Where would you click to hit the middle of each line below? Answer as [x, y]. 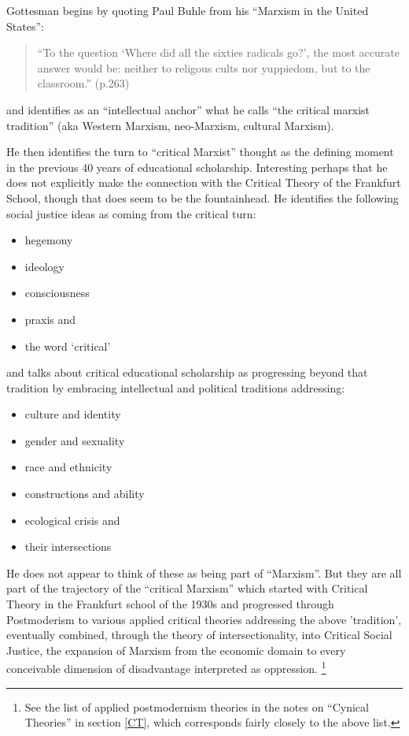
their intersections [68, 546]
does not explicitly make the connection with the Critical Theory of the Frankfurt [204, 182]
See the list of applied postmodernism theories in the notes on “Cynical [197, 706]
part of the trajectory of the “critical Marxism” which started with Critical [187, 588]
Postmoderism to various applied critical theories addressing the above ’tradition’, [204, 619]
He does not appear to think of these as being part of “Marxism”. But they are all [204, 572]
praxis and [50, 319]
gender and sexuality [75, 440]
